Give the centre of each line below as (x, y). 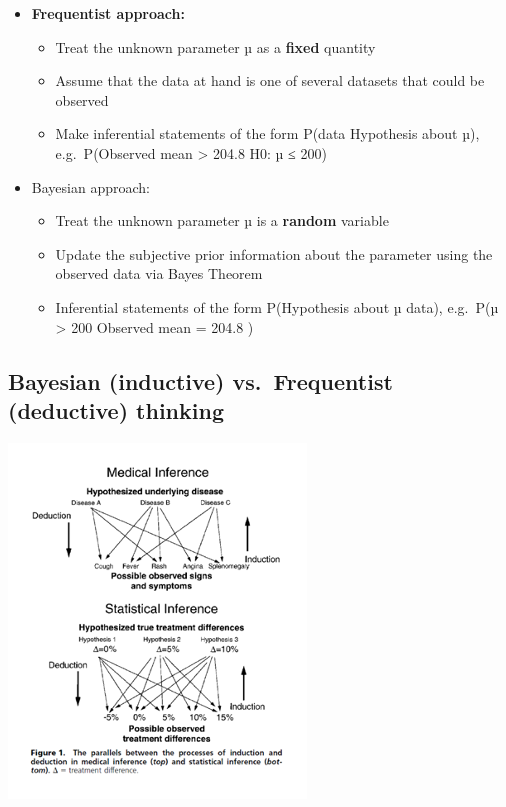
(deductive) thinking (116, 409)
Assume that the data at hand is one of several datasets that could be (270, 80)
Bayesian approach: (90, 186)
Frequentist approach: (108, 13)
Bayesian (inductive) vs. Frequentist (200, 380)
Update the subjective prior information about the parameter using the (274, 253)
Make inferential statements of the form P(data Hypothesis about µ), (267, 133)
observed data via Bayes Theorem (159, 273)
